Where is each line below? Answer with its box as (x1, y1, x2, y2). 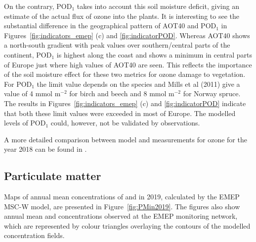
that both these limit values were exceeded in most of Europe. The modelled (4, 108, 236, 118)
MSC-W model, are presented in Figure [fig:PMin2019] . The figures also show (4, 201, 240, 211)
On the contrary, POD (4, 1, 72, 11)
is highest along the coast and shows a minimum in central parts (56, 49, 253, 60)
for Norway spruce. (183, 88, 241, 99)
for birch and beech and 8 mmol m (69, 88, 174, 99)
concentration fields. (4, 230, 65, 241)
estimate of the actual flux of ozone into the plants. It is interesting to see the (4, 10, 239, 21)
